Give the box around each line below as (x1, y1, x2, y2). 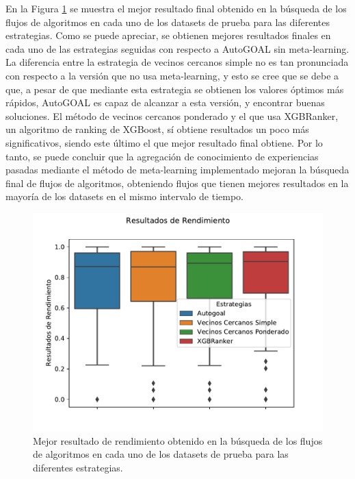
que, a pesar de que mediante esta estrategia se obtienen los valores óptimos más (5, 82, 344, 96)
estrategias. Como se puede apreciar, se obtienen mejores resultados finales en (5, 28, 331, 42)
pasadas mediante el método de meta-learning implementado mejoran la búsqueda (5, 162, 350, 177)
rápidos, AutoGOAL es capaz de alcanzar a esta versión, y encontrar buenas (5, 95, 325, 110)
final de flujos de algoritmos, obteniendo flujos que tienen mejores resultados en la (5, 175, 349, 190)
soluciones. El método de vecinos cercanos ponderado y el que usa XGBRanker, (5, 108, 339, 123)
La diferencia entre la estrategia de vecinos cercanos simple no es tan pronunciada (5, 55, 349, 69)
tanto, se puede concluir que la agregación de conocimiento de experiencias (5, 149, 319, 163)
